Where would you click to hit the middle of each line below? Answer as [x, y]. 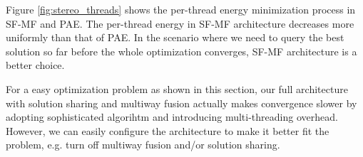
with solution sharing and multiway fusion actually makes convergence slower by [181, 103]
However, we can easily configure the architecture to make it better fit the [168, 130]
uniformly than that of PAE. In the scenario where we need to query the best [175, 37]
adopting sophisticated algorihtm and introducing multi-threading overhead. [172, 117]
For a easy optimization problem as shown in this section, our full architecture [177, 88]
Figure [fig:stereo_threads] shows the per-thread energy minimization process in [181, 9]
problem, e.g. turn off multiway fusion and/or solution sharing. [143, 145]
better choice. [35, 65]
